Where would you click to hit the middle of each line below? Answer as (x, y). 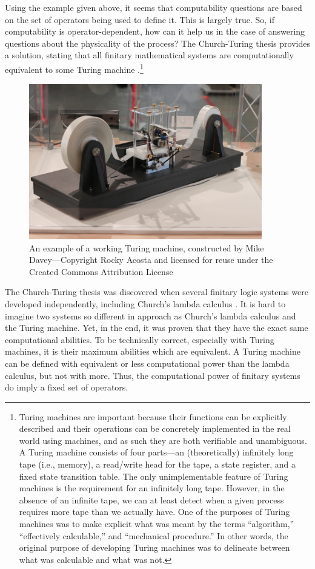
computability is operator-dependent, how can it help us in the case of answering (155, 31)
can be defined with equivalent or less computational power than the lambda (147, 363)
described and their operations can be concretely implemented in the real (155, 428)
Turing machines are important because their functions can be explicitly (153, 416)
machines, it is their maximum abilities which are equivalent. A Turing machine (153, 351)
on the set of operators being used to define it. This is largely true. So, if (140, 19)
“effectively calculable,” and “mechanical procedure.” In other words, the (154, 535)
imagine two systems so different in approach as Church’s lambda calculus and (151, 315)
